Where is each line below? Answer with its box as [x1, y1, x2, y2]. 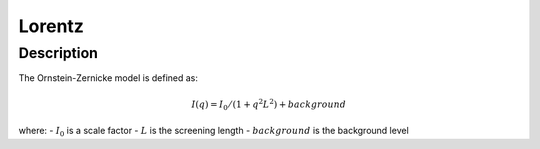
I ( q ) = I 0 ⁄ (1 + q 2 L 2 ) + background [191, 96, 347, 112]
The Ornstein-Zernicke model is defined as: [18, 72, 199, 84]
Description [18, 44, 99, 62]
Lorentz [18, 15, 85, 37]
